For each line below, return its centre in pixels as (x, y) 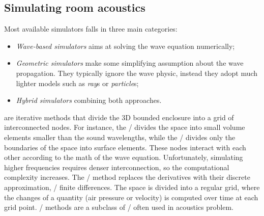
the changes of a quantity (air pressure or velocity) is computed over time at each (131, 197)
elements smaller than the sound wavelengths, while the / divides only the (120, 137)
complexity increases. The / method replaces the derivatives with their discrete (127, 177)
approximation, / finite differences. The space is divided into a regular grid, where (132, 187)
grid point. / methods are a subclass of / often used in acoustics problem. (119, 207)
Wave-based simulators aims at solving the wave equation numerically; (125, 46)
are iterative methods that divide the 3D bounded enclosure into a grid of (119, 117)
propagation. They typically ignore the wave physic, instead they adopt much (137, 73)
